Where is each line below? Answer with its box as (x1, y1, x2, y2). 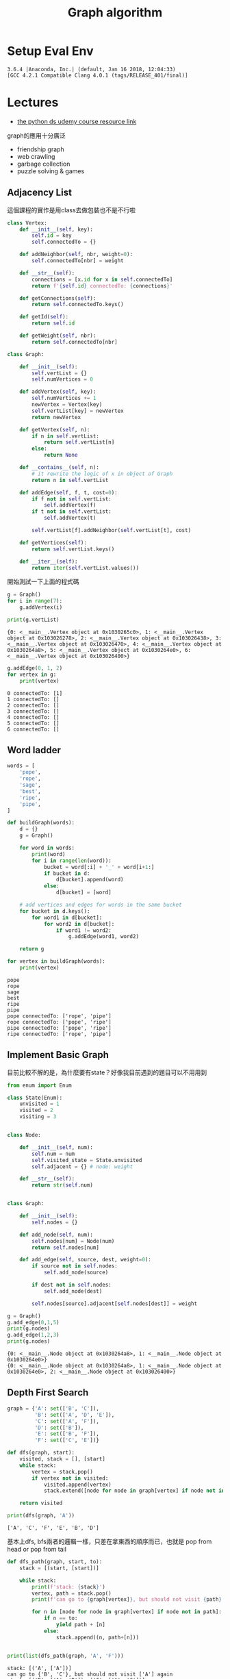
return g (19, 946, 44, 952)
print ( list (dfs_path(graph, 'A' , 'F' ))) (7, 1652, 125, 1659)
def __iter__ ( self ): (19, 558, 78, 565)
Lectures (7, 94, 59, 110)
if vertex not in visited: (31, 1474, 109, 1482)
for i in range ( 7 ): (7, 598, 63, 605)
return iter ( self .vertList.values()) (31, 564, 139, 571)
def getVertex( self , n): (19, 426, 90, 433)
